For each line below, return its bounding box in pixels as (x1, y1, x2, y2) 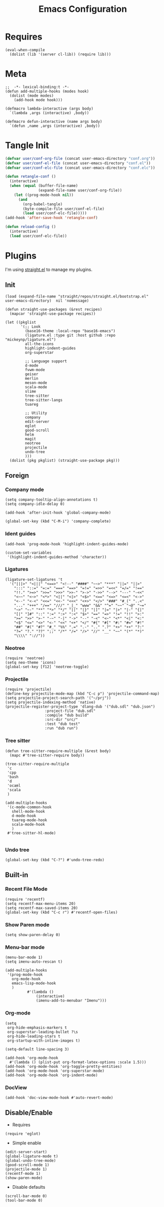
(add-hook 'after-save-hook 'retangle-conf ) (5, 216, 98, 221)
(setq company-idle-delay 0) (5, 502, 65, 507)
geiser (25, 372, 38, 377)
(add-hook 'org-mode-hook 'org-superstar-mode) (5, 1068, 105, 1073)
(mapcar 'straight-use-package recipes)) (9, 311, 96, 316)
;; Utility (25, 411, 48, 415)
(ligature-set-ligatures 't (5, 577, 63, 582)
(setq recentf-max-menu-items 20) (5, 901, 76, 906)
